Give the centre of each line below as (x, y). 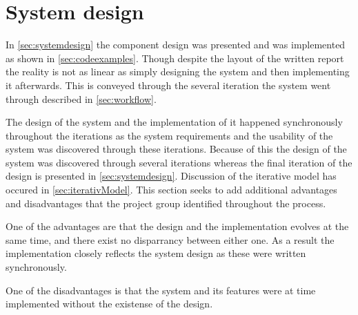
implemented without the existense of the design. (109, 304)
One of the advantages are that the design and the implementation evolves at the (177, 226)
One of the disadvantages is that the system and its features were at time (161, 290)
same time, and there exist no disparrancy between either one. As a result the (170, 239)
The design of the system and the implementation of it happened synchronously (174, 122)
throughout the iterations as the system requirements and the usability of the (169, 135)
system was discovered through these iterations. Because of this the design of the (176, 149)
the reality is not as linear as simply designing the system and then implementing (178, 71)
